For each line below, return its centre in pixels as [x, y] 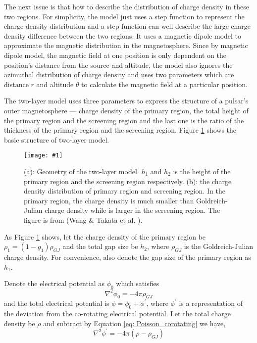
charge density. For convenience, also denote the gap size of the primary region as [128, 257]
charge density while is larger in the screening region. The [132, 210]
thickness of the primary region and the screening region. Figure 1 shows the [120, 130]
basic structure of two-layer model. [57, 139]
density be [20, 323]
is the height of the [202, 171]
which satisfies [138, 283]
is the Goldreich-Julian [219, 246]
